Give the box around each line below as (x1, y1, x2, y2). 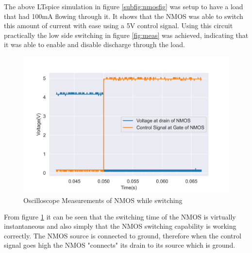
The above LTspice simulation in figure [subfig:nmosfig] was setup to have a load (4, 1, 243, 11)
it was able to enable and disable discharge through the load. (4, 39, 185, 50)
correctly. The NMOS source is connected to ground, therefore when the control (4, 230, 241, 240)
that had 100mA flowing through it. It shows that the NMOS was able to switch (4, 11, 243, 21)
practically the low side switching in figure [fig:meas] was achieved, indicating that (4, 30, 249, 40)
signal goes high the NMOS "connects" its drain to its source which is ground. (4, 240, 235, 250)
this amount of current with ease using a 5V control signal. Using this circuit (4, 20, 233, 31)
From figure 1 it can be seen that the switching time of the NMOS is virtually (4, 211, 236, 221)
